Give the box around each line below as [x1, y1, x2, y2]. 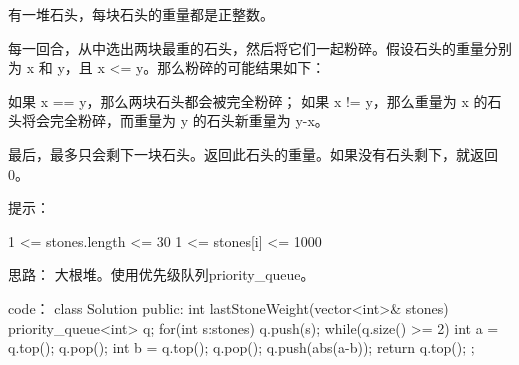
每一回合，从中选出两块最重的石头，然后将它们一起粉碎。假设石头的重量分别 [8, 37, 512, 58]
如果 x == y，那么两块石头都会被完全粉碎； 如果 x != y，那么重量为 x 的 [8, 90, 488, 111]
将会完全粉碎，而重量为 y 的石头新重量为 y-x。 [21, 110, 329, 131]
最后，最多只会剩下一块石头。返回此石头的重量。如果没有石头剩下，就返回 [8, 143, 498, 164]
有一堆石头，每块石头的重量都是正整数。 [8, 4, 274, 24]
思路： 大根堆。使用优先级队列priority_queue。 [8, 264, 315, 285]
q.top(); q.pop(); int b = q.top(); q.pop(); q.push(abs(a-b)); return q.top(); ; [8, 337, 475, 358]
